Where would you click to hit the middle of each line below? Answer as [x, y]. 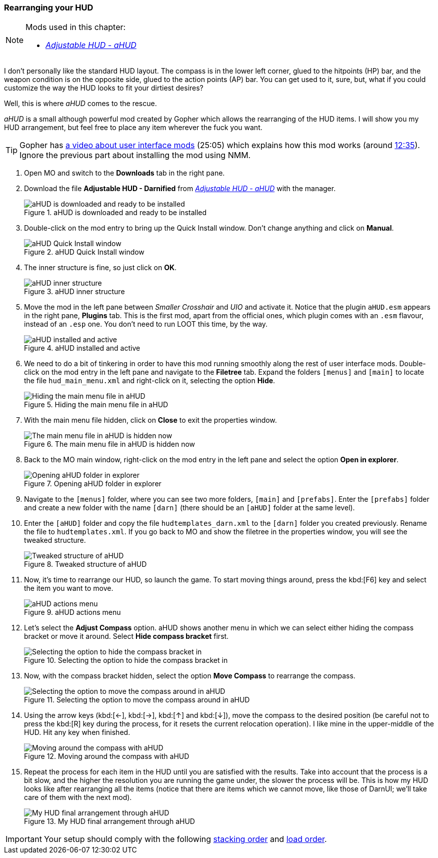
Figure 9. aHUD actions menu [72, 612]
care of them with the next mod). [78, 797]
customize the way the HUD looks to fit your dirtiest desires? [104, 88]
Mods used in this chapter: [76, 27]
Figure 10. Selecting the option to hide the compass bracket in [126, 660]
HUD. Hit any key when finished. [77, 732]
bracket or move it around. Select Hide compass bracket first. [126, 636]
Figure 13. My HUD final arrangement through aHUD [109, 821]
